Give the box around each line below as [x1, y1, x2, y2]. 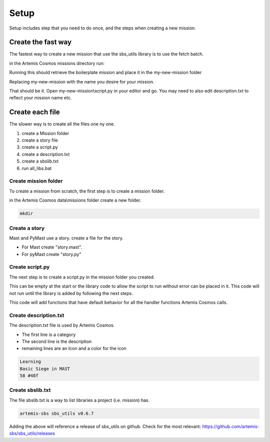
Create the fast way [9, 38, 72, 46]
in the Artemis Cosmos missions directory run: [9, 60, 105, 66]
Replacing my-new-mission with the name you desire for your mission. [9, 78, 154, 84]
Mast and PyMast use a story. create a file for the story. [9, 235, 123, 241]
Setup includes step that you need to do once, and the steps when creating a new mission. [9, 25, 196, 31]
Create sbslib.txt [9, 386, 51, 393]
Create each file [9, 108, 60, 116]
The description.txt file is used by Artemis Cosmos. [9, 322, 115, 328]
